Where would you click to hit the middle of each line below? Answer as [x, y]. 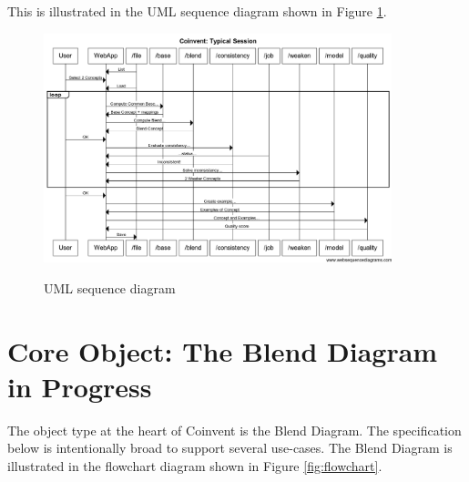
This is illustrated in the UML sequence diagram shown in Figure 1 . [197, 11]
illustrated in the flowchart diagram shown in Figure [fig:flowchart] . [195, 465]
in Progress [80, 386]
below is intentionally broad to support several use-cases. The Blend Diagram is [230, 448]
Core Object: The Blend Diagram [223, 350]
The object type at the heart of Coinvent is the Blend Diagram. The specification [234, 430]
